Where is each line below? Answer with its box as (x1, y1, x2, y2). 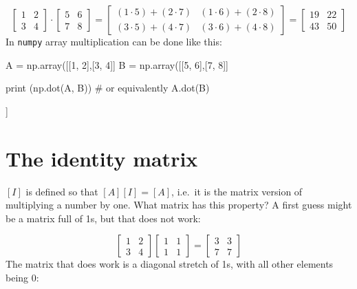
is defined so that (25, 184, 98, 198)
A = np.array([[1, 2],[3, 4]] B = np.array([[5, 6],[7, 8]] (6, 57, 228, 72)
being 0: (6, 270, 39, 284)
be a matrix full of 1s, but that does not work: (6, 211, 201, 225)
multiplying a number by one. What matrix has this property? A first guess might (6, 197, 352, 212)
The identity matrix (6, 144, 198, 172)
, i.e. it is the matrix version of (171, 184, 303, 198)
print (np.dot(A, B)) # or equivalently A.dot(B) (6, 81, 210, 95)
